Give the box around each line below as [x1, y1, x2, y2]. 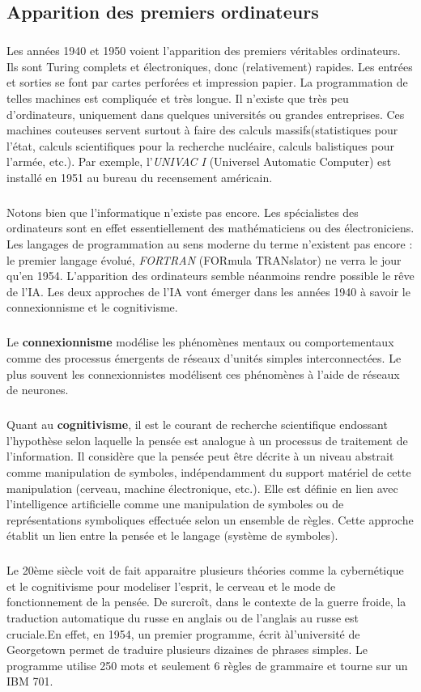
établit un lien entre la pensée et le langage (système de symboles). [6, 527, 338, 544]
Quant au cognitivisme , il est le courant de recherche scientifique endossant [6, 416, 388, 433]
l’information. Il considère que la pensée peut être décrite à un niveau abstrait [6, 448, 394, 465]
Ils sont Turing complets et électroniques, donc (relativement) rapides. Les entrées [6, 57, 413, 74]
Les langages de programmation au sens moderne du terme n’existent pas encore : [6, 236, 413, 253]
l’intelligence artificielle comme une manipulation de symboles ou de [6, 495, 344, 512]
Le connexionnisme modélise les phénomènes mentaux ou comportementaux [6, 333, 394, 350]
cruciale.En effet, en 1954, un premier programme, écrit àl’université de [6, 625, 360, 642]
